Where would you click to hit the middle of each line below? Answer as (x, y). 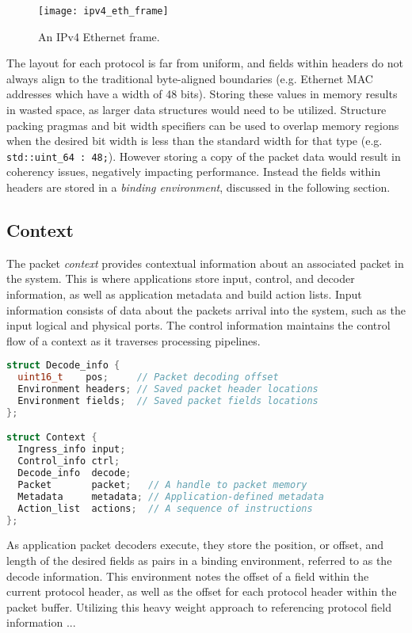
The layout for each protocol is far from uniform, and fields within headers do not (205, 63)
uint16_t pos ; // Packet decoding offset (148, 378)
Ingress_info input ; (72, 450)
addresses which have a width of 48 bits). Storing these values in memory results (202, 94)
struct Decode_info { (63, 366)
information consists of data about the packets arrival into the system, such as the (206, 309)
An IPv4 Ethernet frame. (99, 36)
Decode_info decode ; (74, 473)
